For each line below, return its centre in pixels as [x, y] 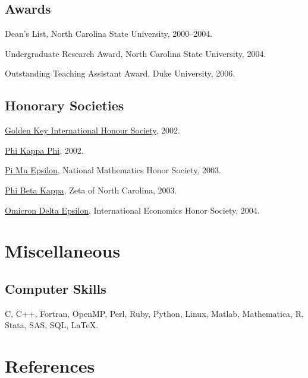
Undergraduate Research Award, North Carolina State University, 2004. [136, 53]
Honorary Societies [65, 105]
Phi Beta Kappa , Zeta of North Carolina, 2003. [91, 190]
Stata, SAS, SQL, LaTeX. [52, 325]
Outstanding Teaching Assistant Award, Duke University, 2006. [120, 73]
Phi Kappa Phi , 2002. [44, 150]
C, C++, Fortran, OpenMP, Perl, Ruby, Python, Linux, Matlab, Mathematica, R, [154, 313]
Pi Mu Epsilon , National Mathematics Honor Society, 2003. [113, 170]
